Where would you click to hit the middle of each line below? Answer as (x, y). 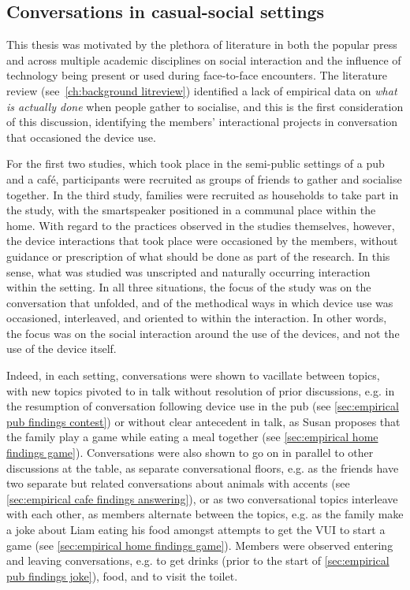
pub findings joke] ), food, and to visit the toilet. (122, 575)
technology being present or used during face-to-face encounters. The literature (197, 75)
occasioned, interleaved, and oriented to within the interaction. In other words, (197, 318)
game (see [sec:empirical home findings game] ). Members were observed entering (200, 545)
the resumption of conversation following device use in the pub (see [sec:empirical (203, 406)
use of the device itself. (61, 349)
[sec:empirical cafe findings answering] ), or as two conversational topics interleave (202, 498)
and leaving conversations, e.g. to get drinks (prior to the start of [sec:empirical (198, 560)
